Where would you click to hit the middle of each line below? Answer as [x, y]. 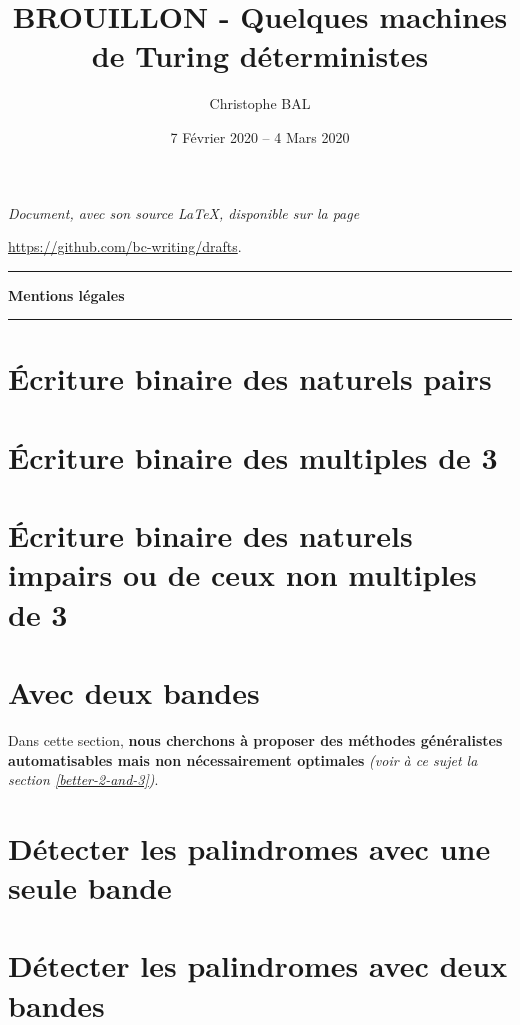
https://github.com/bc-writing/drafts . [125, 246]
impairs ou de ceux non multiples [242, 574]
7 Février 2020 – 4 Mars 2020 [260, 136]
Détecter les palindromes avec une [249, 847]
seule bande [90, 887]
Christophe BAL [260, 103]
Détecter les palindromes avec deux [258, 965]
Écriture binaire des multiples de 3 [253, 456]
